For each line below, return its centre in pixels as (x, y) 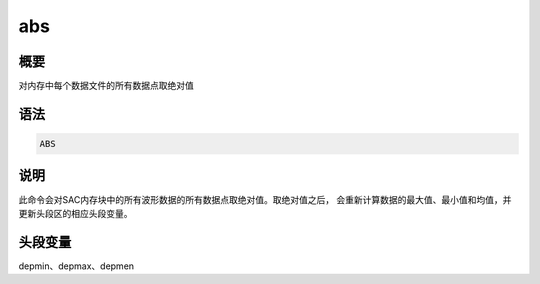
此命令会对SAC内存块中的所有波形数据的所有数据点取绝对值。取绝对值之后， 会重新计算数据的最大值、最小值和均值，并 (265, 199)
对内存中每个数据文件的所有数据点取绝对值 (106, 86)
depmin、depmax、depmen (76, 266)
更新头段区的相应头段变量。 (75, 213)
